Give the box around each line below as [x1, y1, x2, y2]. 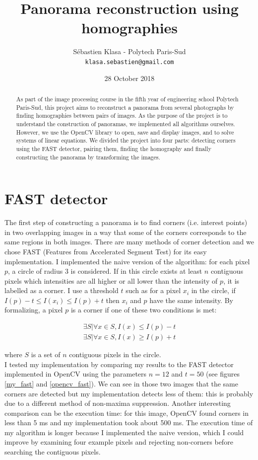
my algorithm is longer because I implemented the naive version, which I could [4, 427, 244, 437]
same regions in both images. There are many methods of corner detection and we [4, 236, 254, 247]
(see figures [206, 369, 240, 379]
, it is [223, 275, 240, 286]
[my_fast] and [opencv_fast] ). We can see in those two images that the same [4, 378, 238, 388]
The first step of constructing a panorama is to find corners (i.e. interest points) [4, 217, 248, 228]
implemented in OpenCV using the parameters [4, 369, 147, 379]
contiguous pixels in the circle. [69, 349, 161, 360]
